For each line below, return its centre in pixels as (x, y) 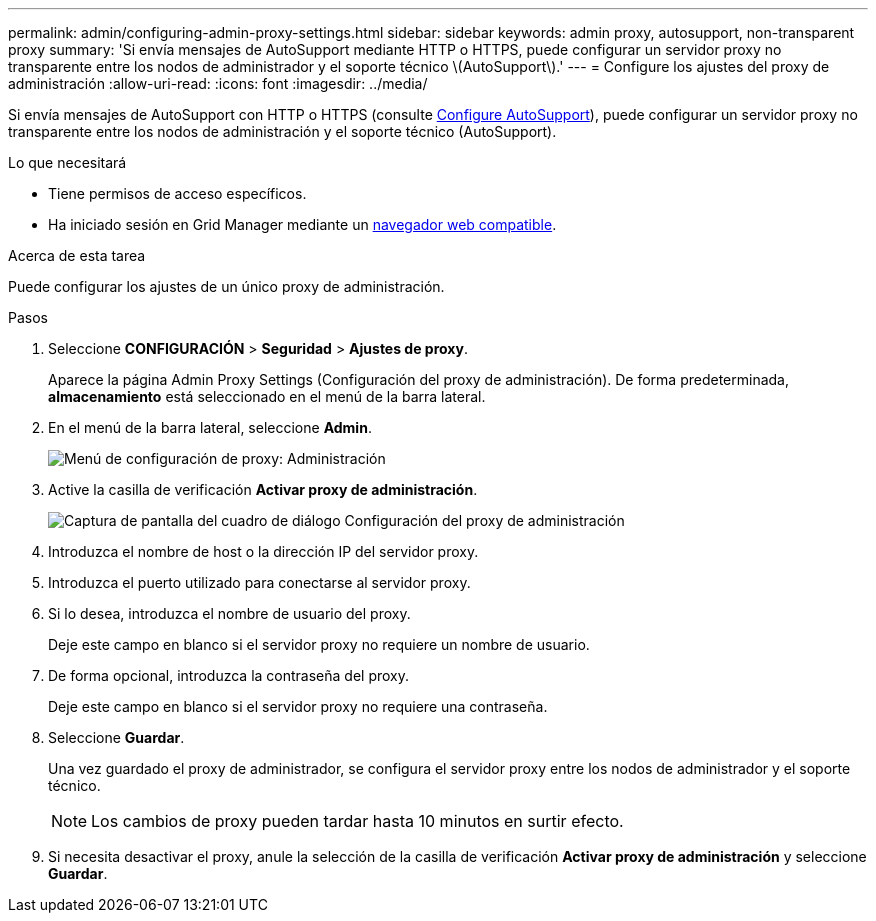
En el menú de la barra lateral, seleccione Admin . (210, 427)
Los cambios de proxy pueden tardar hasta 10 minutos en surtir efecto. (357, 821)
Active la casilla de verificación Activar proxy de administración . (263, 489)
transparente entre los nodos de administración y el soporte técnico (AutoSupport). (282, 131)
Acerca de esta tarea (77, 255)
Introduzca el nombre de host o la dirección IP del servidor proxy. (263, 551)
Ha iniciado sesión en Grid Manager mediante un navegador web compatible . (302, 224)
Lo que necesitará (67, 162)
